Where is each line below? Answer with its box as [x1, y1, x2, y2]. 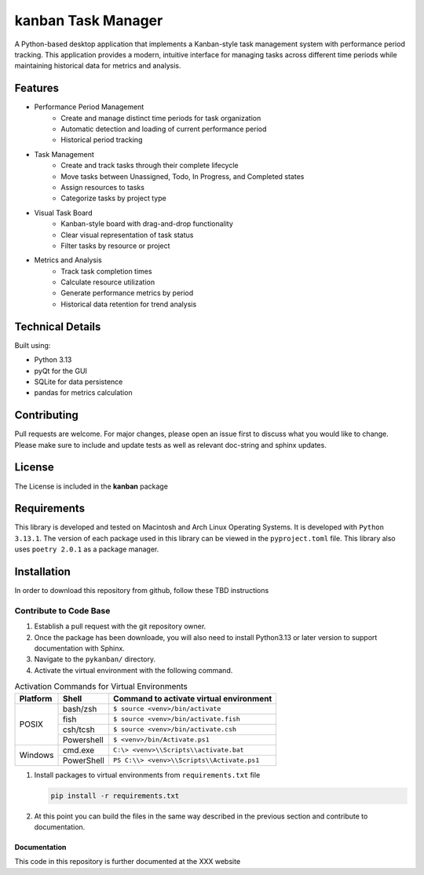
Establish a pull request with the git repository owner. [34, 621, 207, 632]
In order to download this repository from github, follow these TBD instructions [14, 586, 269, 595]
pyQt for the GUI [34, 366, 88, 375]
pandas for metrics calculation [34, 388, 133, 397]
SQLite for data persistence [34, 377, 123, 386]
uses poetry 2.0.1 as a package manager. [14, 544, 159, 554]
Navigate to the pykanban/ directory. [34, 654, 156, 664]
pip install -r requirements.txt [50, 791, 180, 800]
